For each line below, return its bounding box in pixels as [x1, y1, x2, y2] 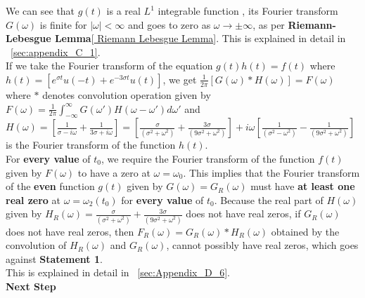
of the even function [6, 179, 95, 194]
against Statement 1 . [6, 251, 103, 266]
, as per [252, 17, 285, 32]
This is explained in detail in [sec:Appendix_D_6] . [6, 265, 230, 280]
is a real [106, 4, 141, 18]
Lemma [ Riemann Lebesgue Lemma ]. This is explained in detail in [54, 31, 346, 46]
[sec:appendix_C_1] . [11, 44, 101, 59]
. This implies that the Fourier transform [183, 165, 360, 180]
